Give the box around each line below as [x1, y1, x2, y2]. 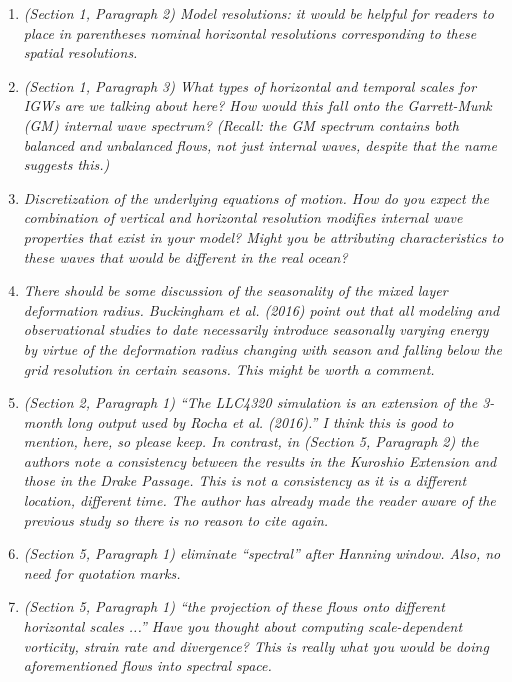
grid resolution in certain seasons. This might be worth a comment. [23, 358, 435, 379]
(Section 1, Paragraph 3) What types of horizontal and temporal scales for [23, 75, 477, 96]
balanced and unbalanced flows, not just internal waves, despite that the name [23, 134, 497, 155]
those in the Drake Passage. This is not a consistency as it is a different [23, 470, 467, 491]
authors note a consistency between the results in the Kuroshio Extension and [23, 450, 497, 471]
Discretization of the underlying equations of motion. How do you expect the [23, 187, 489, 208]
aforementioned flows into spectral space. [23, 655, 272, 676]
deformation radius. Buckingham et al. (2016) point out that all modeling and [23, 299, 500, 320]
